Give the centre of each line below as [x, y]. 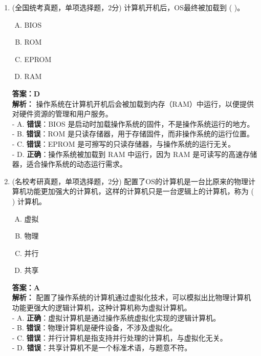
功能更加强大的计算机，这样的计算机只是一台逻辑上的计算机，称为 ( [140, 191]
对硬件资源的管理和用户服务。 [62, 114]
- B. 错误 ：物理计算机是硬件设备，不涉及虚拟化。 [94, 328]
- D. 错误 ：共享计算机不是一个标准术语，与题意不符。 [102, 348]
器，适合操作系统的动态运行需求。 [69, 164]
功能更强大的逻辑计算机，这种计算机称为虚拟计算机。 [102, 308]
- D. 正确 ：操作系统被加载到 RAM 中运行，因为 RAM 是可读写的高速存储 [135, 154]
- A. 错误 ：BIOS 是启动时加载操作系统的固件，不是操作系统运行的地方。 [133, 123]
